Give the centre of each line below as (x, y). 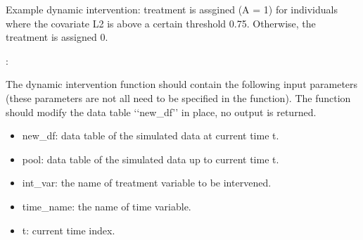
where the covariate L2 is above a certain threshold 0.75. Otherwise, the (161, 23)
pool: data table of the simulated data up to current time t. (151, 159)
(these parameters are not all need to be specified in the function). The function (178, 97)
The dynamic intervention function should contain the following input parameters (182, 84)
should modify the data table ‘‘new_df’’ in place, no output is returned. (161, 112)
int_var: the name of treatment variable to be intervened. (147, 183)
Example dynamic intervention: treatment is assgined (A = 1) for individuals (172, 9)
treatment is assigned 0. (57, 37)
